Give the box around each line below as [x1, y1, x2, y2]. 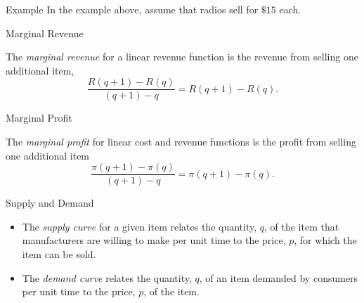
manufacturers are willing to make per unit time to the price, [22, 233, 286, 247]
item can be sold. [22, 247, 96, 262]
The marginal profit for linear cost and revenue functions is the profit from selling [6, 134, 357, 149]
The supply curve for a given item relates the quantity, [22, 219, 257, 233]
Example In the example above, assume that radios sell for [6, 2, 259, 16]
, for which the [294, 233, 357, 247]
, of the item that [264, 219, 339, 233]
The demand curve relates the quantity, [22, 270, 192, 285]
